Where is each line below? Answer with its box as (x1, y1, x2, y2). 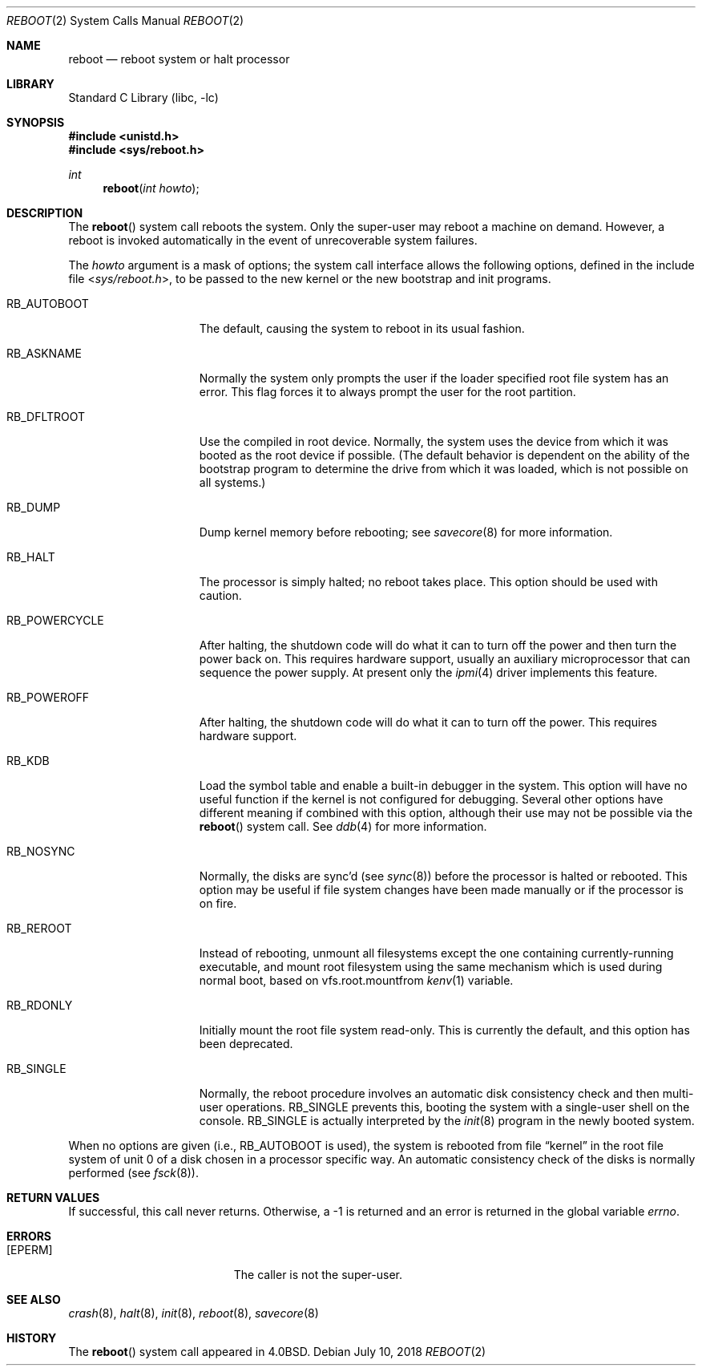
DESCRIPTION (6, 206, 83, 220)
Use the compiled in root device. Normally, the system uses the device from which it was (199, 435, 668, 448)
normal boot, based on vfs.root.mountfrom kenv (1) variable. (199, 973, 514, 987)
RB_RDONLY (6, 998, 73, 1012)
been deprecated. (199, 1037, 293, 1050)
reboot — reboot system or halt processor (68, 52, 290, 66)
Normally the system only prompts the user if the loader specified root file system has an (199, 371, 669, 385)
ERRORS (6, 1229, 52, 1243)
